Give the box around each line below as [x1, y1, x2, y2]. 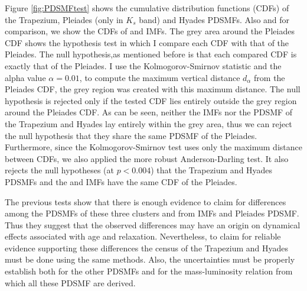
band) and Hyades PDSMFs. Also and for [139, 13, 290, 25]
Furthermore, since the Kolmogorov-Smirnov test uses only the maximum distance [5, 141, 302, 153]
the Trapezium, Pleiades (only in [5, 13, 123, 25]
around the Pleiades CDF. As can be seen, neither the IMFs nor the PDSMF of [5, 106, 293, 118]
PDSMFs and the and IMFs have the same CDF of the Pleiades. [5, 175, 237, 187]
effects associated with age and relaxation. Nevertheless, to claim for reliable [5, 230, 281, 242]
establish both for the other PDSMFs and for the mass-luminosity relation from [5, 265, 293, 277]
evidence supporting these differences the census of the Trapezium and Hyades [5, 241, 289, 254]
